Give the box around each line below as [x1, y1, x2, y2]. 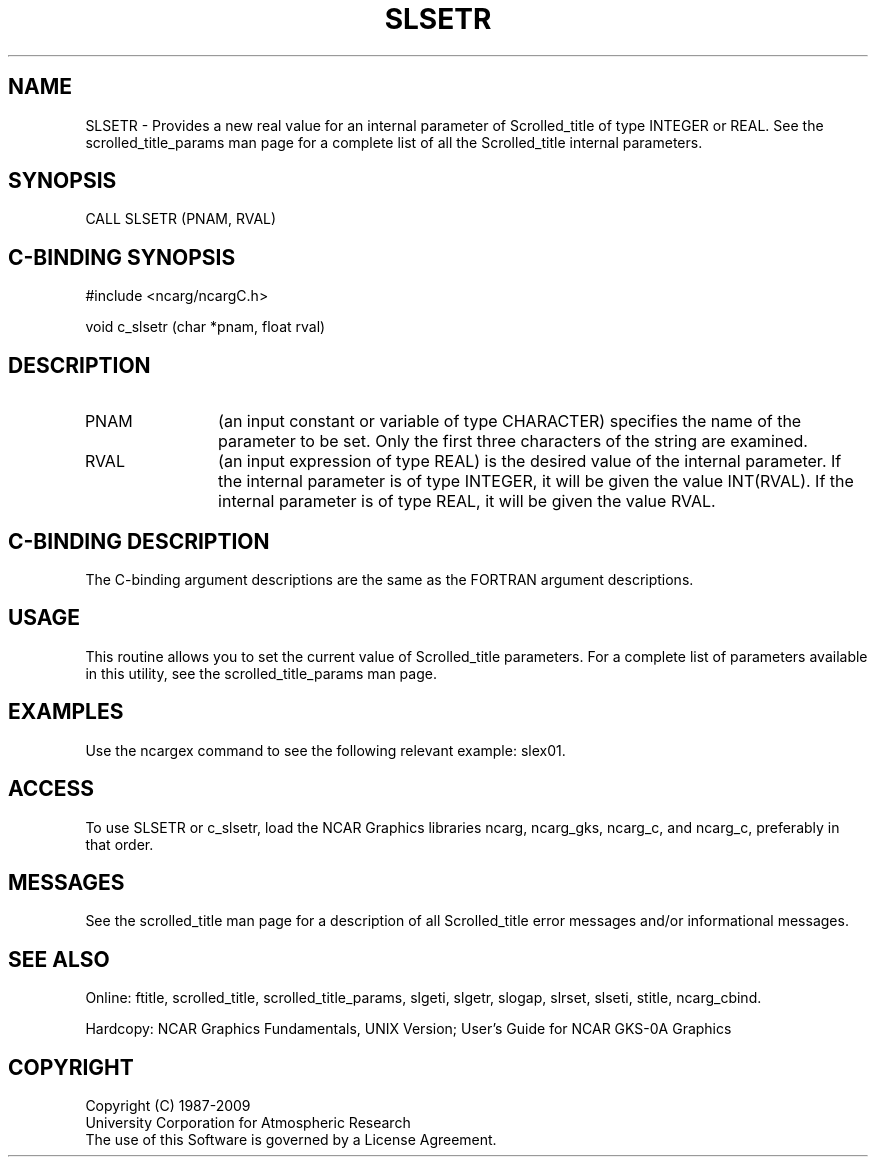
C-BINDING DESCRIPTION [8, 528, 270, 554]
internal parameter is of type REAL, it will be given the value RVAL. [218, 491, 716, 512]
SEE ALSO [8, 946, 110, 972]
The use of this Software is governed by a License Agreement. [85, 1131, 497, 1149]
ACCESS [8, 776, 95, 802]
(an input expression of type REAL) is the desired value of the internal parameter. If [218, 451, 842, 472]
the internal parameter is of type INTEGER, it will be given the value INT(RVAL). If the [218, 471, 854, 492]
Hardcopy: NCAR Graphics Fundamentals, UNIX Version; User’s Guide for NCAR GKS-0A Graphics [85, 1020, 732, 1038]
